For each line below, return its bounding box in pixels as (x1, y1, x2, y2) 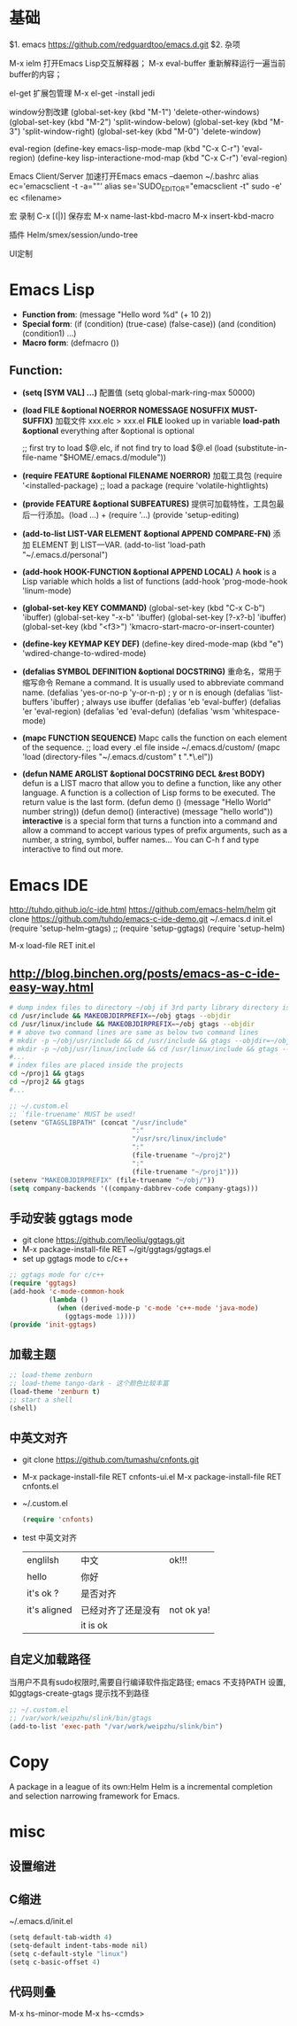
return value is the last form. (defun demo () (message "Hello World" (21, 797, 272, 808)
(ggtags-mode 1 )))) (65, 1311, 137, 1320)
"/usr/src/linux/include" (131, 1134, 227, 1143)
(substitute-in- (234, 443, 288, 453)
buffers (21, 697, 49, 708)
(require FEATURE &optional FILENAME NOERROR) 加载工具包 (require (21, 470, 283, 481)
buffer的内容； (9, 68, 63, 80)
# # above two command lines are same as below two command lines (9, 1028, 259, 1037)
